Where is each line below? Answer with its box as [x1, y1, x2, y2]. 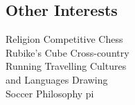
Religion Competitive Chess [6, 32, 123, 46]
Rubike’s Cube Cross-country [6, 45, 129, 59]
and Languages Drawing [6, 72, 108, 86]
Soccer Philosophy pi [6, 86, 94, 100]
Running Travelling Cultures [6, 59, 127, 73]
